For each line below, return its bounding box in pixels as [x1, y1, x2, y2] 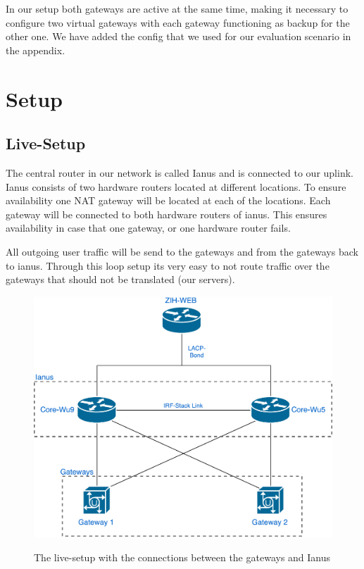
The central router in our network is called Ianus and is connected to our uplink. [6, 165, 353, 180]
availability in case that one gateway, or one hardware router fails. [6, 220, 291, 235]
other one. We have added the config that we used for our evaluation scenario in [6, 29, 351, 44]
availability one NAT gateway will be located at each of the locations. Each [6, 193, 331, 208]
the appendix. [6, 42, 65, 57]
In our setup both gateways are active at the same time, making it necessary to [6, 1, 349, 15]
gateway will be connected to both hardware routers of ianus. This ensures [6, 206, 327, 221]
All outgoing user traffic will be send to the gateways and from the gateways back [6, 244, 358, 258]
